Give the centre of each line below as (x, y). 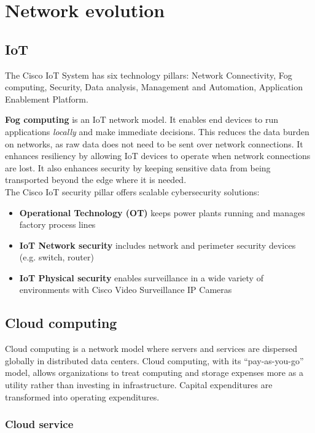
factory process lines (57, 224)
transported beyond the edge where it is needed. (96, 180)
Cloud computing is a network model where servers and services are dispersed (151, 349)
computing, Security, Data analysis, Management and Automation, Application (154, 87)
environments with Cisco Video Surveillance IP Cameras (126, 290)
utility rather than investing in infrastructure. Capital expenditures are (139, 385)
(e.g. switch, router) (56, 257)
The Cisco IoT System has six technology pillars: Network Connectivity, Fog (149, 75)
